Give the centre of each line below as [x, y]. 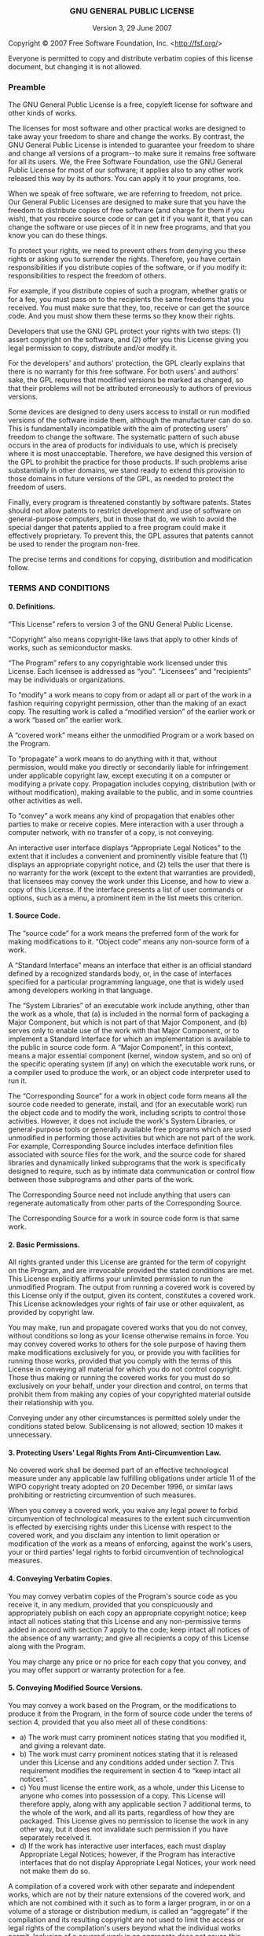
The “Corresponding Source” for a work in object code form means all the [128, 1095]
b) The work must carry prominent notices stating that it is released [128, 1754]
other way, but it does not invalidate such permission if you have [124, 1829]
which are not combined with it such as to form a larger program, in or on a [130, 1903]
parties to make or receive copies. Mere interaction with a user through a [126, 824]
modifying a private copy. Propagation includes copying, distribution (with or [132, 783]
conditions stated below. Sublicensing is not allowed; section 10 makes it [126, 1426]
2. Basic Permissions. [44, 1245]
